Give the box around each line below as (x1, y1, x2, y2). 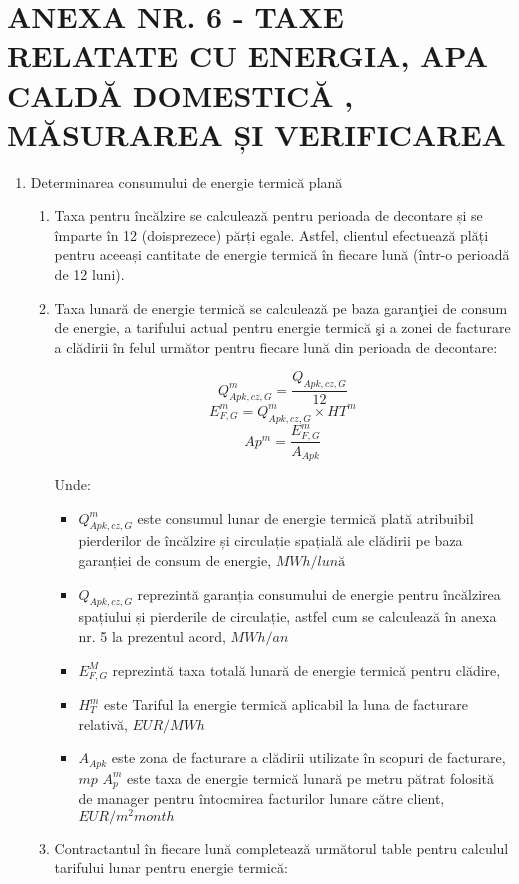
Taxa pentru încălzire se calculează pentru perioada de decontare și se (54, 205, 483, 226)
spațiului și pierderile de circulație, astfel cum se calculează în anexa (78, 606, 497, 627)
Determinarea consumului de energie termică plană (30, 171, 343, 192)
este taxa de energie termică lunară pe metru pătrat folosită (126, 767, 495, 788)
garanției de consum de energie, (78, 549, 272, 570)
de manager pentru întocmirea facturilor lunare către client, (78, 788, 445, 809)
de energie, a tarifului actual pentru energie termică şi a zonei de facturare (54, 317, 511, 338)
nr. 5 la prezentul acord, (78, 625, 226, 646)
